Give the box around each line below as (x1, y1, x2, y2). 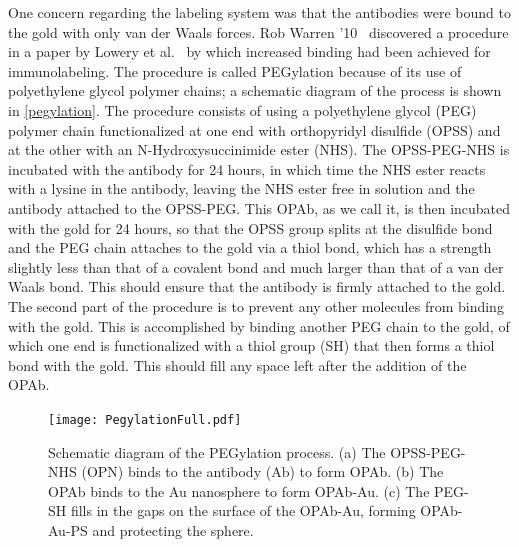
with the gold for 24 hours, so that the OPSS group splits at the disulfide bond (8, 217, 493, 238)
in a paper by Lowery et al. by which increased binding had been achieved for (8, 41, 491, 62)
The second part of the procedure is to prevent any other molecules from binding (8, 295, 504, 316)
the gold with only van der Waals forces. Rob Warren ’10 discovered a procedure (8, 21, 509, 42)
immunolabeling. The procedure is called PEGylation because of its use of (8, 60, 462, 81)
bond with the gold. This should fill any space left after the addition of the (8, 354, 467, 375)
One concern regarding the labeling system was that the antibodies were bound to (8, 2, 511, 22)
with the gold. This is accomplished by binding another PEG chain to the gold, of (8, 315, 510, 336)
